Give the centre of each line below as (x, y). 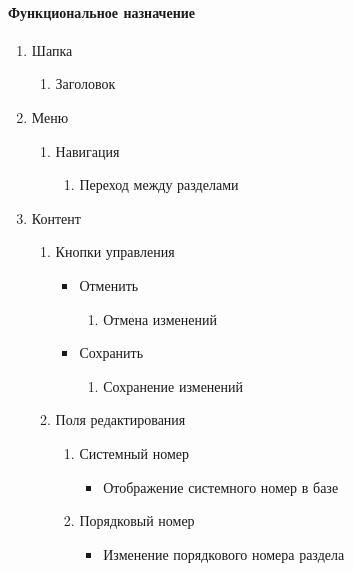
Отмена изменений (160, 318)
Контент (56, 217)
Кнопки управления (115, 251)
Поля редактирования (120, 419)
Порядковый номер (137, 520)
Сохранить (111, 352)
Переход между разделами (159, 184)
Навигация (87, 150)
